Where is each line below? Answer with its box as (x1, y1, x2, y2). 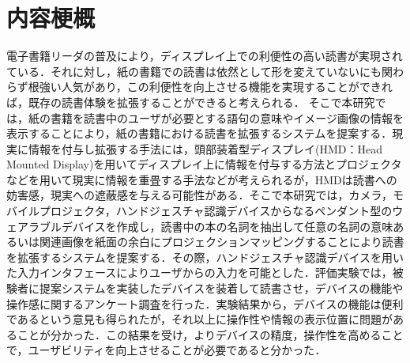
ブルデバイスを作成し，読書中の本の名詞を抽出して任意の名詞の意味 (39, 217, 393, 234)
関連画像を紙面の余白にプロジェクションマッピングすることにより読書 (39, 233, 404, 250)
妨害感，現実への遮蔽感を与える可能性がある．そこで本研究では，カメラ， (6, 187, 393, 203)
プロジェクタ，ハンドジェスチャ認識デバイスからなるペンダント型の (39, 202, 393, 219)
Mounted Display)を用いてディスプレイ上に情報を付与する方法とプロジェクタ (6, 156, 402, 172)
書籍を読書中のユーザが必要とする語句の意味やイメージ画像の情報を (50, 109, 404, 126)
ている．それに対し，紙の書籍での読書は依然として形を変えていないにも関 (6, 62, 393, 79)
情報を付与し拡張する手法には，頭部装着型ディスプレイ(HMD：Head (28, 140, 382, 157)
